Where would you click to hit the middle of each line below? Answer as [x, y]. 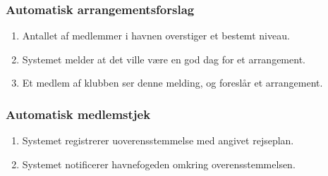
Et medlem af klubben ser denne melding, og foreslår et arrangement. [172, 83]
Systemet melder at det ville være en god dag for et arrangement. [164, 59]
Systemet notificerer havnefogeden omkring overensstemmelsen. [159, 164]
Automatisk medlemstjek [78, 114]
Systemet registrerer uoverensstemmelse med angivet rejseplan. [158, 140]
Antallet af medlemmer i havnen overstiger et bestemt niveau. [156, 36]
